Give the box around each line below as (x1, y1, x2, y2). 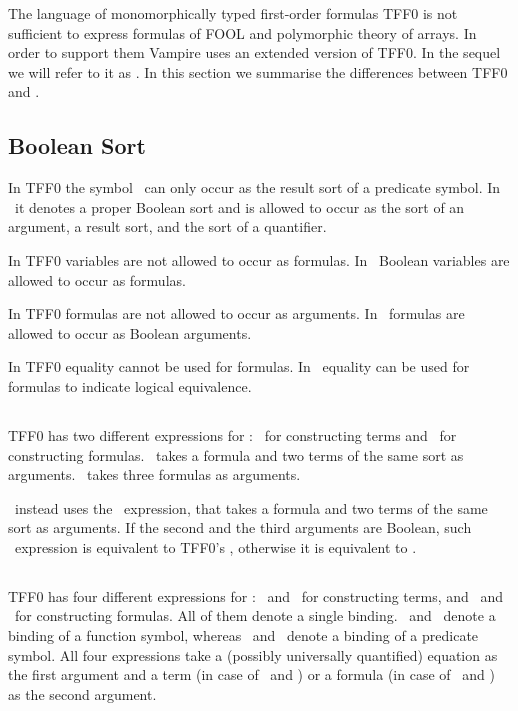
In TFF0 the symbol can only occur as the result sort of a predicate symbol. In (8, 177, 501, 198)
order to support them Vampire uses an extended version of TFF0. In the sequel (8, 42, 501, 63)
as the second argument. (8, 683, 157, 704)
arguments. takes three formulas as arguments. (8, 464, 301, 485)
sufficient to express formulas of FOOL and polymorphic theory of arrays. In (8, 22, 477, 43)
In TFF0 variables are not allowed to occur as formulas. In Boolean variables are (8, 249, 510, 270)
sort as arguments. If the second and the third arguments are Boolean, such (8, 517, 472, 538)
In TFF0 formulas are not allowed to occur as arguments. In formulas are (8, 303, 465, 324)
